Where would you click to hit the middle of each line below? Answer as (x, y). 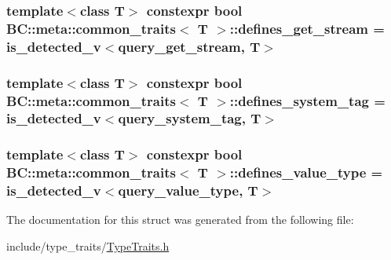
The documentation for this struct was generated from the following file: (180, 220)
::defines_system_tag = (307, 100)
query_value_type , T (188, 190)
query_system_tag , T (190, 118)
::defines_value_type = (306, 172)
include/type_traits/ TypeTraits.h (88, 246)
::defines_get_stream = (307, 28)
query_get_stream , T (189, 46)
